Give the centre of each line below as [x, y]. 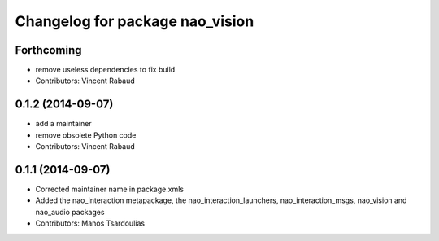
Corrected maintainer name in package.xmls [110, 189]
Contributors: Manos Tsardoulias [90, 223]
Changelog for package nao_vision [135, 21]
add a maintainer [64, 124]
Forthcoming [48, 50]
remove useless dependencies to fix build [105, 70]
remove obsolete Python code [86, 135]
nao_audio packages [70, 212]
